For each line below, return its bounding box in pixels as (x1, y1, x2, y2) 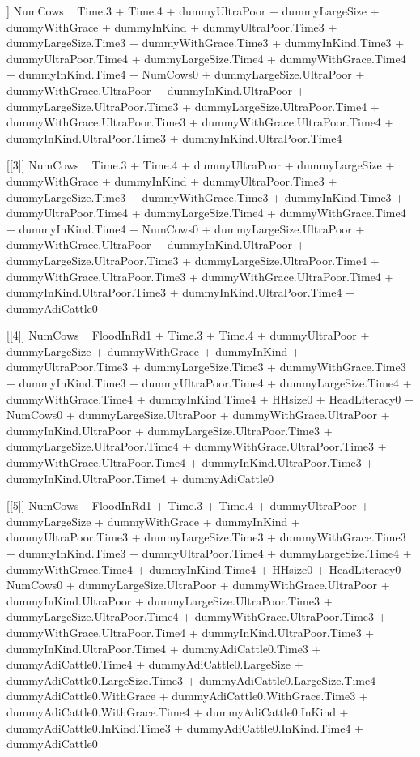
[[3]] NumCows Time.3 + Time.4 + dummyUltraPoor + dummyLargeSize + (6, 156, 395, 173)
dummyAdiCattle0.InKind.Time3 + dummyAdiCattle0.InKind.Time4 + (6, 719, 364, 736)
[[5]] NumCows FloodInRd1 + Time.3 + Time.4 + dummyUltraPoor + (6, 497, 370, 514)
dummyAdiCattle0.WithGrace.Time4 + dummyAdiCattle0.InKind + (6, 703, 349, 720)
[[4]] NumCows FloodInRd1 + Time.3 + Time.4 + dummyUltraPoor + (6, 327, 370, 344)
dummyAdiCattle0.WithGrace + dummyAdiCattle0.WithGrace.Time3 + (6, 687, 368, 704)
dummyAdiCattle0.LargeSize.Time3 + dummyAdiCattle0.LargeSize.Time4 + (6, 671, 388, 688)
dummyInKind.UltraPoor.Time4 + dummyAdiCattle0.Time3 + (6, 639, 321, 656)
